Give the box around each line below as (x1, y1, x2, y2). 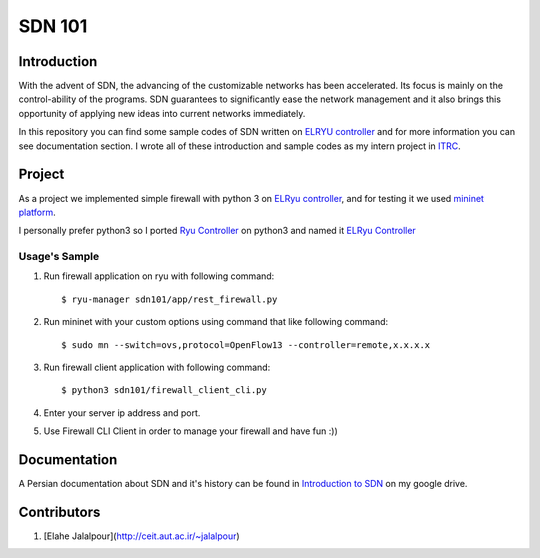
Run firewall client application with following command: (43, 361, 271, 374)
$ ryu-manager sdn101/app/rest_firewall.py (61, 293, 278, 305)
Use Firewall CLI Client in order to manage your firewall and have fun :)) (43, 425, 339, 437)
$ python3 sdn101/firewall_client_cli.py (61, 385, 267, 396)
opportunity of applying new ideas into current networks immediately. (18, 107, 306, 119)
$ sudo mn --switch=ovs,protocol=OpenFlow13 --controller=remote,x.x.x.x (61, 339, 431, 350)
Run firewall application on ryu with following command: (43, 270, 275, 282)
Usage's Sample (18, 250, 100, 264)
